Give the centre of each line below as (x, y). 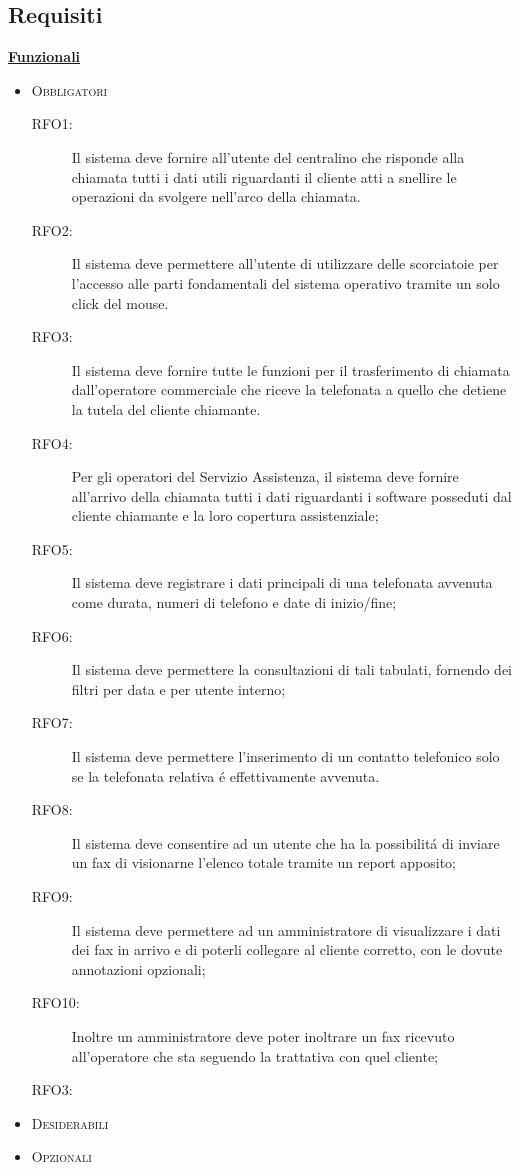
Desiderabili (70, 1122)
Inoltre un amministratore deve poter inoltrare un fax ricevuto (263, 1035)
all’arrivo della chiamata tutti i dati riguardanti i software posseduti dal (291, 495)
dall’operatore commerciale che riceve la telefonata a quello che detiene (289, 389)
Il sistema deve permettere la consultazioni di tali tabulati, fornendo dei (291, 669)
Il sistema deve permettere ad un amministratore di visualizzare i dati (286, 929)
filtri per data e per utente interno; (178, 688)
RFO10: (55, 1002)
